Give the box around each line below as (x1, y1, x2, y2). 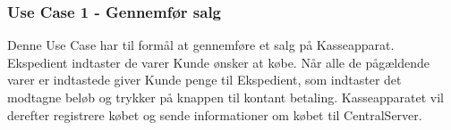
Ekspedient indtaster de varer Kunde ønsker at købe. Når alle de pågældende (7, 53, 430, 71)
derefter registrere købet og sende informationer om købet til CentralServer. (7, 105, 422, 124)
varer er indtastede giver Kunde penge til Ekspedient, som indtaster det (7, 70, 402, 89)
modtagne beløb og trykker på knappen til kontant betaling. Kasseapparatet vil (7, 88, 444, 106)
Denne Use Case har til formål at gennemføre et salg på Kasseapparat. (7, 36, 395, 54)
